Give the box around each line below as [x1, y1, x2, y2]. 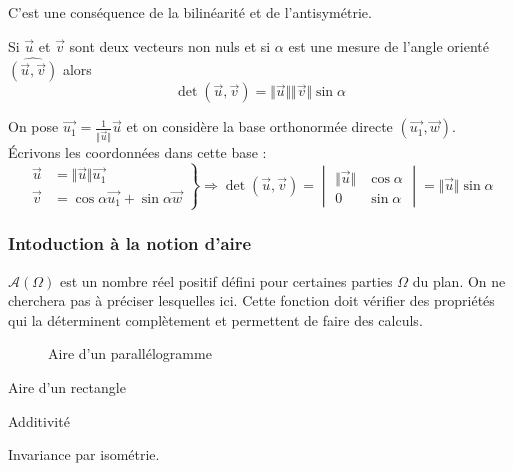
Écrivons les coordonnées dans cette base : [8, 142, 267, 163]
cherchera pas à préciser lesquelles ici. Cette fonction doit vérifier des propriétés [8, 290, 495, 311]
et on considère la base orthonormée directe [126, 116, 393, 137]
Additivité [8, 410, 70, 431]
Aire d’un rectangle [8, 376, 126, 397]
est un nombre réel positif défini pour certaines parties [59, 270, 393, 291]
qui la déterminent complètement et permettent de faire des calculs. [8, 309, 423, 330]
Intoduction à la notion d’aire [8, 231, 252, 256]
